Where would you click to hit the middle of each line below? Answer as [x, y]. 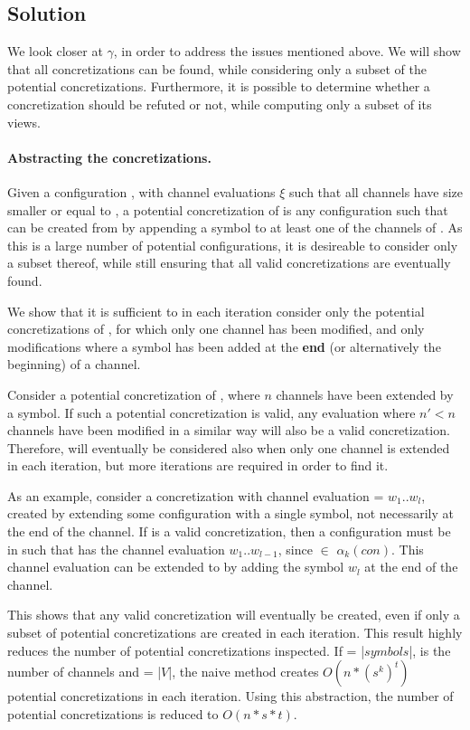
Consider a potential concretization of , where [134, 394]
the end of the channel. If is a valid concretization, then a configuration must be [229, 531]
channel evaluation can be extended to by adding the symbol [176, 567]
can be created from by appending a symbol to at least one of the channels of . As [235, 228]
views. [24, 122]
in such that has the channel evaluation [116, 549]
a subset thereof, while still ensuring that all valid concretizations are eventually [229, 263]
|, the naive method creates [244, 672]
